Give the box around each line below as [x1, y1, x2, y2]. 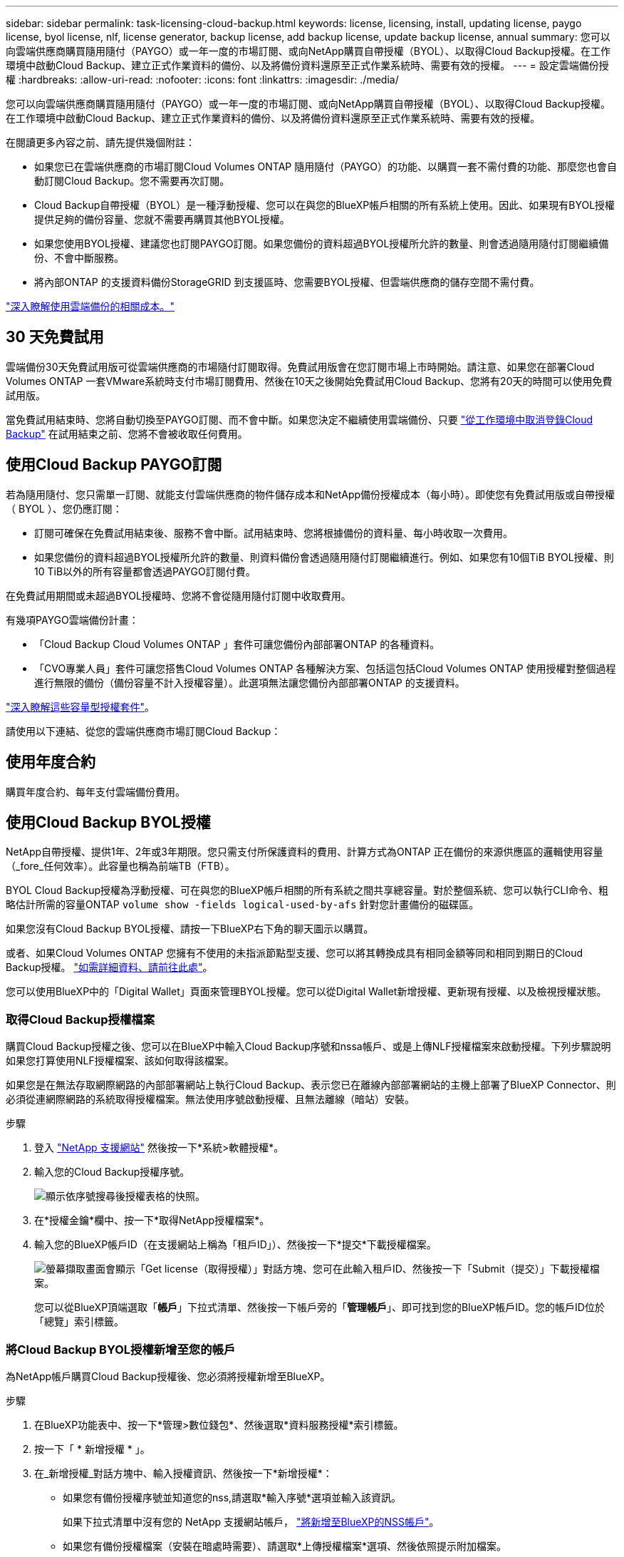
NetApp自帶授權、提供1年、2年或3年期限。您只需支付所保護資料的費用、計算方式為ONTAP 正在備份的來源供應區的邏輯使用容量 [6, 846, 603, 858]
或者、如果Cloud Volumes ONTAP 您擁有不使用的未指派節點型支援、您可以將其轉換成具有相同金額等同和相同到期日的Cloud [6, 947, 583, 960]
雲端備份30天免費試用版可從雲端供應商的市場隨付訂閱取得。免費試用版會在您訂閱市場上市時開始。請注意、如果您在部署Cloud [6, 360, 595, 373]
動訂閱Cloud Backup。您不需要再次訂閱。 [34, 175, 230, 187]
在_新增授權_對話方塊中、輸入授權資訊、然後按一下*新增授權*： [34, 1466, 333, 1479]
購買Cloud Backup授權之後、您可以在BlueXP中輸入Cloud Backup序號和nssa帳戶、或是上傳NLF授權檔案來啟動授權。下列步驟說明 [6, 1040, 611, 1053]
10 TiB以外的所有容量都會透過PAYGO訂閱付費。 [34, 565, 256, 577]
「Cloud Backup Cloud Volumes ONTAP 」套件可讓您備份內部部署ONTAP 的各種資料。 [34, 637, 440, 650]
